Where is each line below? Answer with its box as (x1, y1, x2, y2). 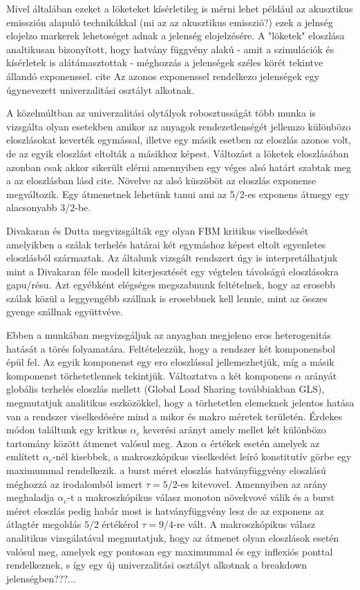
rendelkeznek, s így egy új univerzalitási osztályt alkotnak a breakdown (6, 558, 307, 572)
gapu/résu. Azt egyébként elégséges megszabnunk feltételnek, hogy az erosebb (6, 277, 336, 292)
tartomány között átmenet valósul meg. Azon (6, 435, 198, 450)
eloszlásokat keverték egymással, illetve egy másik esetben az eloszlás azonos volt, (6, 132, 352, 147)
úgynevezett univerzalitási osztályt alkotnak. (6, 82, 195, 97)
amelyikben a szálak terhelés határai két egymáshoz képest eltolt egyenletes (6, 237, 326, 251)
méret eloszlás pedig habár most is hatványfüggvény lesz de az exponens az (6, 503, 324, 518)
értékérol (102, 517, 139, 531)
